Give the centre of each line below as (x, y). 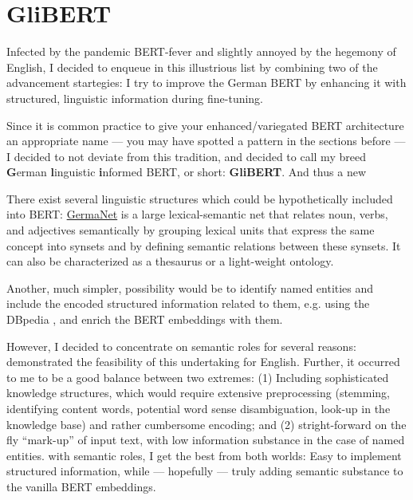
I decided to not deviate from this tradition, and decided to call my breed (186, 156)
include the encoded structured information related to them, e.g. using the (188, 303)
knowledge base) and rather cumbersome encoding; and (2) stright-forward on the (206, 424)
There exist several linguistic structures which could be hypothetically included (200, 198)
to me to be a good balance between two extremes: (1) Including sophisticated (198, 377)
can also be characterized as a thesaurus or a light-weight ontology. (170, 261)
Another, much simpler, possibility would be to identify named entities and (190, 287)
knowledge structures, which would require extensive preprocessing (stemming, (198, 393)
